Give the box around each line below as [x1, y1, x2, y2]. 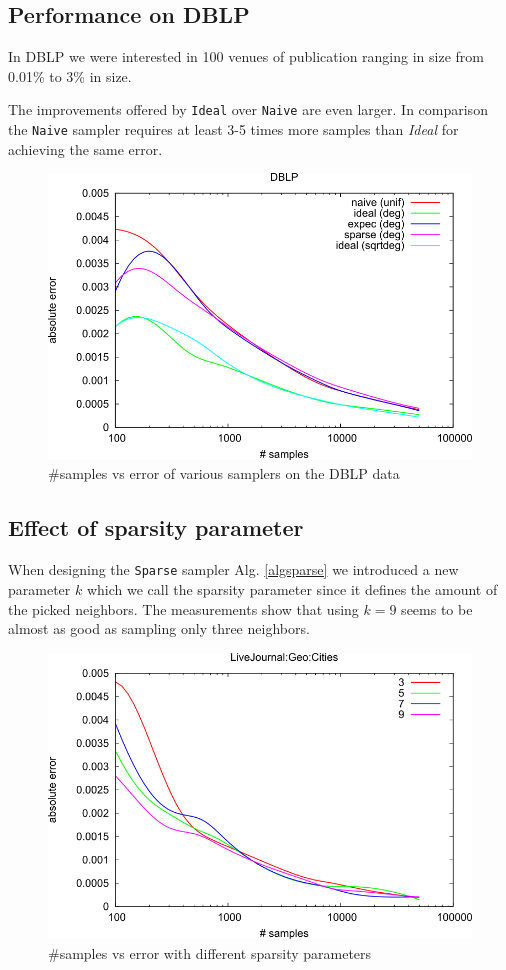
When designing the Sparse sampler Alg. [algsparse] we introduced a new [8, 559, 459, 580]
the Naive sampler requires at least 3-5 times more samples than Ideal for [8, 119, 459, 140]
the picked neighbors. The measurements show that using [8, 598, 359, 619]
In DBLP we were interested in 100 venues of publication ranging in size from [8, 46, 484, 67]
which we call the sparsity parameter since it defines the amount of [86, 578, 498, 599]
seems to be [401, 598, 473, 619]
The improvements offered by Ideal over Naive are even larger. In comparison [8, 99, 488, 120]
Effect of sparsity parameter [8, 512, 304, 543]
